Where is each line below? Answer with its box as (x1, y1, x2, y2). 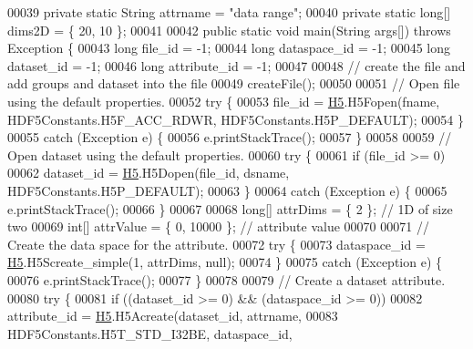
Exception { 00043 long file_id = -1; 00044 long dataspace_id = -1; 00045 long (7, 38, 451, 57)
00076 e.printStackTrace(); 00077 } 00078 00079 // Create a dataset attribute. (7, 270, 446, 289)
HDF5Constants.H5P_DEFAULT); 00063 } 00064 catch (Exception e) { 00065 (7, 180, 447, 200)
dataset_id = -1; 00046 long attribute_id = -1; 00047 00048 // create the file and (7, 56, 466, 75)
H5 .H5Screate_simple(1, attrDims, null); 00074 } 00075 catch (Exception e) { (7, 252, 443, 272)
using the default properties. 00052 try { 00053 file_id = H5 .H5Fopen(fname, (7, 91, 440, 110)
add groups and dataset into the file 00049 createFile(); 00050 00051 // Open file (7, 74, 460, 93)
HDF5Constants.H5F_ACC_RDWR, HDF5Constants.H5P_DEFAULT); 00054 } (7, 109, 465, 128)
